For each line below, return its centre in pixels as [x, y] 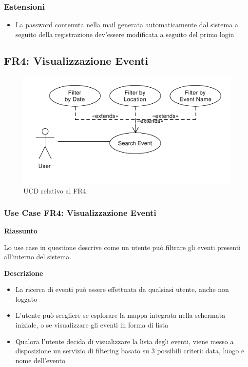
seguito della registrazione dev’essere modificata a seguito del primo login [125, 34]
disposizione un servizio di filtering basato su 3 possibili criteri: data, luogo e [130, 351]
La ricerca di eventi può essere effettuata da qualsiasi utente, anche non [122, 289]
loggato [26, 299]
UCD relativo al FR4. [56, 191]
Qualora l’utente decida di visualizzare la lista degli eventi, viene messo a [124, 341]
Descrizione [24, 273]
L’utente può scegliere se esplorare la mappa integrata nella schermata [120, 315]
